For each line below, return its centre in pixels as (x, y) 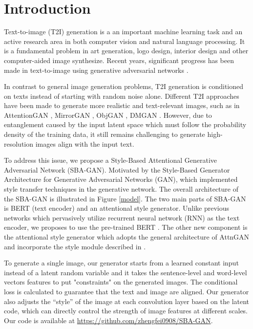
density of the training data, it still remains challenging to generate (105, 134)
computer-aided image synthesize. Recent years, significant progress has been (119, 60)
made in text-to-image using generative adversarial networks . (96, 70)
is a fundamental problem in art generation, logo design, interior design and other (126, 51)
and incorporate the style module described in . (75, 246)
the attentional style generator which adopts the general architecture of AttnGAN (127, 237)
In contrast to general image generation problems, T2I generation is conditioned (124, 86)
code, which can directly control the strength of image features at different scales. (126, 311)
